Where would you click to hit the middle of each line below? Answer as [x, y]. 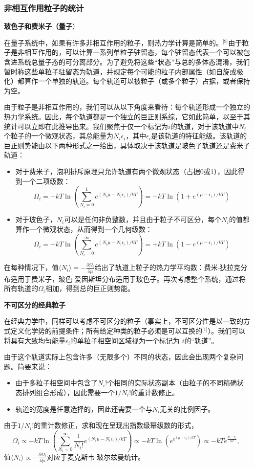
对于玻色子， [36, 219]
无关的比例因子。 [187, 409]
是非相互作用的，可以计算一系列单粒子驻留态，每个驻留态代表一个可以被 [127, 52]
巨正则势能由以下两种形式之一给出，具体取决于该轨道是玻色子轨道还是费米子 [127, 145]
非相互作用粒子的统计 [44, 8]
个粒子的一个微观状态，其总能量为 [59, 136]
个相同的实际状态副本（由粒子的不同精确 [172, 383]
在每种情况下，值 [31, 267]
